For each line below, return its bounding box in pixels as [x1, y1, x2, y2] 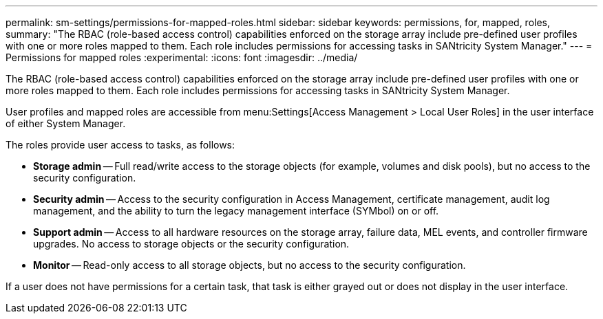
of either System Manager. [6, 118, 126, 129]
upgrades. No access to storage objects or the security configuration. [33, 238, 350, 250]
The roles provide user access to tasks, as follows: [6, 139, 235, 151]
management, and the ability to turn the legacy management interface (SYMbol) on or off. [33, 205, 439, 217]
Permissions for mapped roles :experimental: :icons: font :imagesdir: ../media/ [6, 52, 358, 63]
